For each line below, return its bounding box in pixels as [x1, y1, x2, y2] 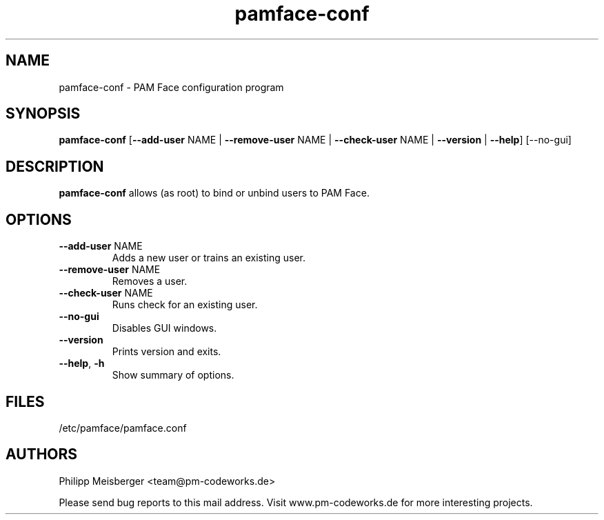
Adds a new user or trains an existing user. [112, 252, 306, 264]
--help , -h [59, 357, 105, 370]
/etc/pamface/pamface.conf [59, 421, 187, 434]
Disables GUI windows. [112, 322, 217, 334]
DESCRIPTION [6, 157, 104, 175]
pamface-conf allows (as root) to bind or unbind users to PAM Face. [59, 187, 370, 199]
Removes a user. [112, 275, 188, 288]
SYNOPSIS [6, 105, 81, 123]
